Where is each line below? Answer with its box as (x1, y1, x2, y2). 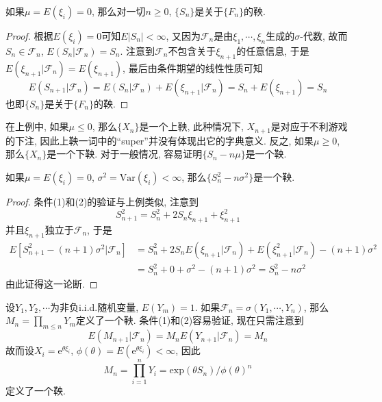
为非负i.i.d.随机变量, (50, 299, 139, 314)
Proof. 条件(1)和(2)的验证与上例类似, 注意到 (5, 194, 199, 209)
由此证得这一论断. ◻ (5, 277, 98, 291)
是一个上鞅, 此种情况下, (139, 119, 244, 134)
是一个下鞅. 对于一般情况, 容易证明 (47, 147, 203, 161)
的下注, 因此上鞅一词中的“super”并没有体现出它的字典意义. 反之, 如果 (5, 133, 314, 147)
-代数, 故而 (300, 29, 348, 42)
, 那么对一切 (91, 4, 146, 18)
